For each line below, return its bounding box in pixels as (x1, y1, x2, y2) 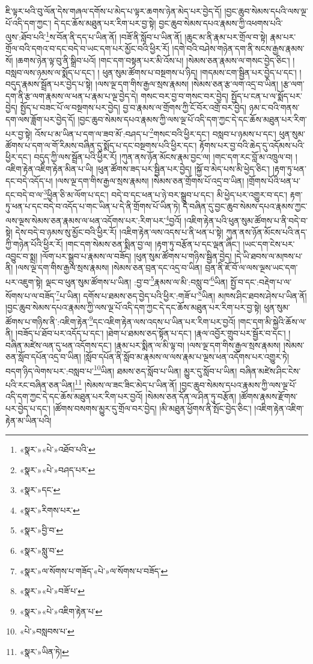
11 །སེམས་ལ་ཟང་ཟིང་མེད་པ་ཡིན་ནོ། (74, 377, 177, 391)
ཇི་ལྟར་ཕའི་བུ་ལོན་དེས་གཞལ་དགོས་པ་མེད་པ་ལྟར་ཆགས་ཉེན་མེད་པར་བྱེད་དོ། (5, 5, 222, 17)
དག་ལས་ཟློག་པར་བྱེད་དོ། (5, 113, 75, 125)
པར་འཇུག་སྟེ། (5, 275, 43, 288)
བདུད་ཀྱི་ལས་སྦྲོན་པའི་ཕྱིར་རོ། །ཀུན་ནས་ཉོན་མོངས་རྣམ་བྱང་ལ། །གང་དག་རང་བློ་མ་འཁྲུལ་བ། (34, 150, 293, 163)
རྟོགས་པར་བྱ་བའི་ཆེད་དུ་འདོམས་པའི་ (199, 138, 305, 151)
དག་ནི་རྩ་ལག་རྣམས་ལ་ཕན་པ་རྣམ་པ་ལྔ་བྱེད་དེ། (5, 89, 138, 102)
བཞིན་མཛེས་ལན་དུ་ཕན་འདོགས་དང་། (5, 338, 112, 351)
